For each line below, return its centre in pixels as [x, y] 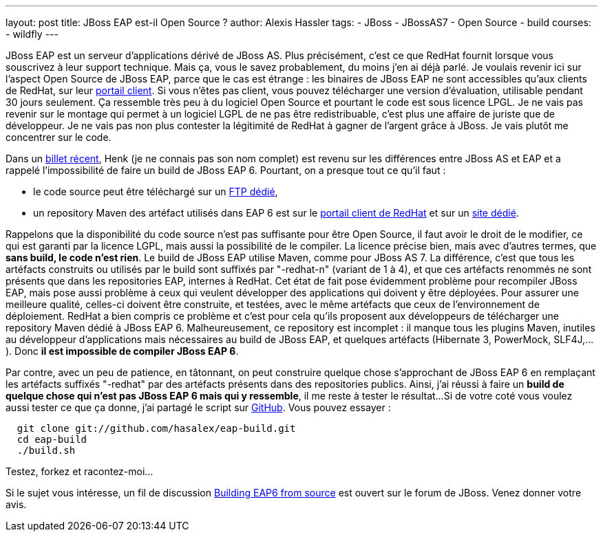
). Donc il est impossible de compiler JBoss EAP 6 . [122, 351]
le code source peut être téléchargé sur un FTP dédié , [156, 191]
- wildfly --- [32, 34]
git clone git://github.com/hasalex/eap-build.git [156, 428]
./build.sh [46, 450]
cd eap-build [52, 439]
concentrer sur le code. [59, 137]
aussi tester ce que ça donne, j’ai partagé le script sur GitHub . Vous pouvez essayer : [198, 407]
